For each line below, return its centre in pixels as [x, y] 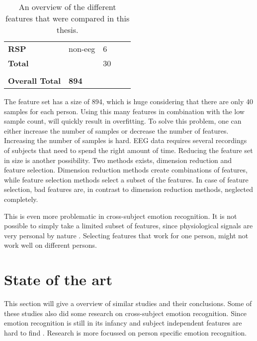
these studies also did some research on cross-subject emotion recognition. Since [126, 313]
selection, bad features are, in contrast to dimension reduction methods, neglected [129, 189]
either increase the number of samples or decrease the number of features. [116, 130]
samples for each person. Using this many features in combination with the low [124, 111]
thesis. [67, 30]
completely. [21, 199]
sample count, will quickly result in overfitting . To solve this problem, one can [123, 121]
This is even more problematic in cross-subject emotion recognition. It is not [121, 216]
